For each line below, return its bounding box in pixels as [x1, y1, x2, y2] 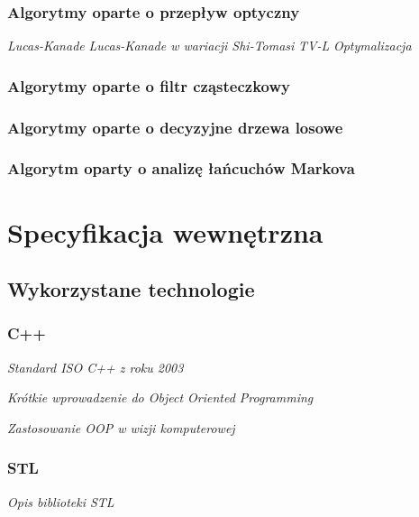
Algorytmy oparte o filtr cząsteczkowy [7, 74, 290, 97]
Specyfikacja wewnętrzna [7, 213, 323, 250]
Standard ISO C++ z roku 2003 [7, 357, 184, 376]
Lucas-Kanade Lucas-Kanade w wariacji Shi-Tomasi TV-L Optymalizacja [7, 36, 412, 55]
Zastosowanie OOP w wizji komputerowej [7, 418, 235, 437]
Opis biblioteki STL [7, 492, 114, 511]
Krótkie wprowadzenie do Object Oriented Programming [7, 388, 314, 407]
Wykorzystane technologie [7, 275, 255, 303]
